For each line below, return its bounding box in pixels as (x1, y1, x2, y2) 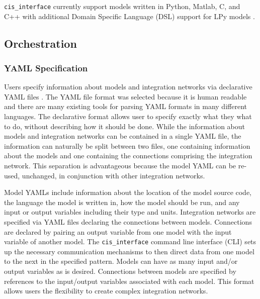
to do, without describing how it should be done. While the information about (4, 121, 245, 131)
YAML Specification (4, 61, 88, 74)
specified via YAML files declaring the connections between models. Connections (4, 216, 252, 227)
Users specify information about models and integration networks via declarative (4, 81, 252, 92)
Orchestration (4, 35, 77, 51)
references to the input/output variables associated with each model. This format (4, 275, 254, 286)
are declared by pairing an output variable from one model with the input (4, 226, 232, 237)
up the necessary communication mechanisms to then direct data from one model (4, 246, 254, 256)
